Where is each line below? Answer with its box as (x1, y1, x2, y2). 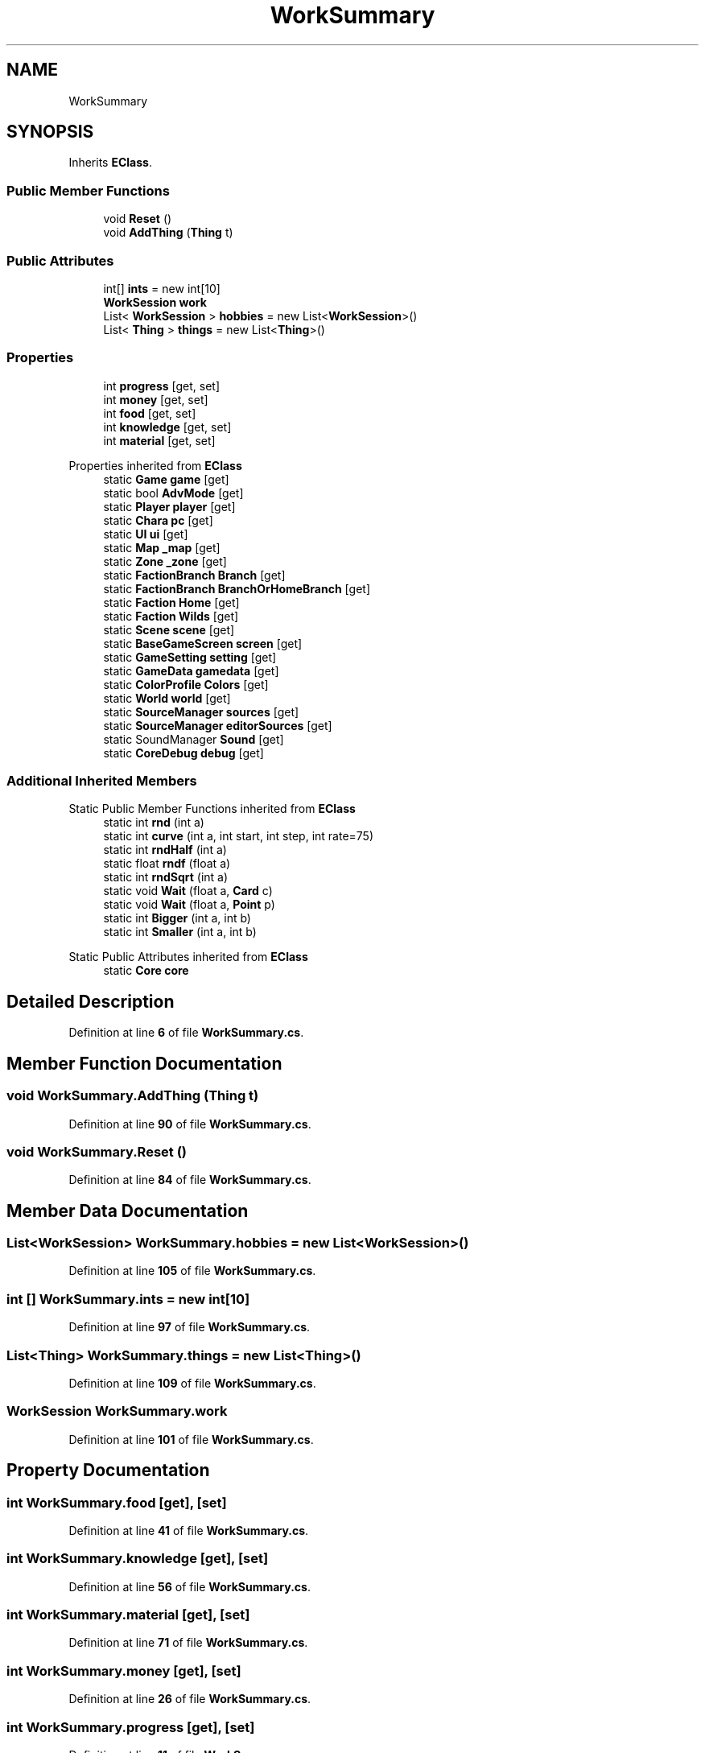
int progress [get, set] (103, 378, 221, 393)
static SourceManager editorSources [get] (103, 718, 332, 732)
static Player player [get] (103, 499, 236, 514)
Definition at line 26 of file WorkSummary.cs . (68, 1692, 311, 1706)
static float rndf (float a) (103, 856, 231, 871)
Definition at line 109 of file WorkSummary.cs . (68, 1376, 316, 1390)
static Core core (103, 963, 189, 978)
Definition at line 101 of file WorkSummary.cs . (68, 1432, 314, 1446)
